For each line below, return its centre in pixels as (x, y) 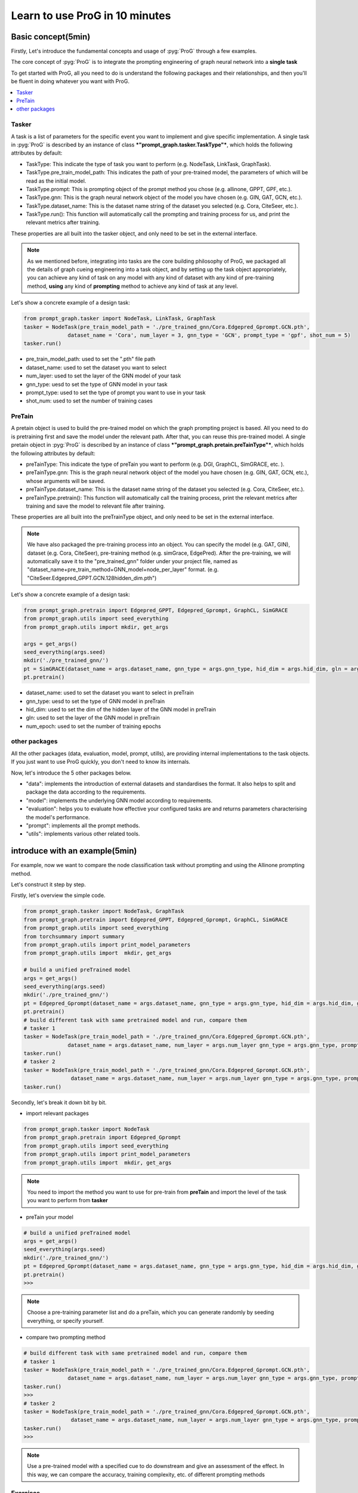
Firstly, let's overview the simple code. (58, 895)
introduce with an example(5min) (74, 851)
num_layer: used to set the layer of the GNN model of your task (104, 376)
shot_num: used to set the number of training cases (89, 401)
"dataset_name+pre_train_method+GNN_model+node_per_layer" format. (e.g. (123, 570)
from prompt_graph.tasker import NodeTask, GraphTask (104, 911)
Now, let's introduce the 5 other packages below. (71, 773)
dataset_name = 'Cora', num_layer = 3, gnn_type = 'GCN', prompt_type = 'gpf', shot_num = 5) (209, 335)
